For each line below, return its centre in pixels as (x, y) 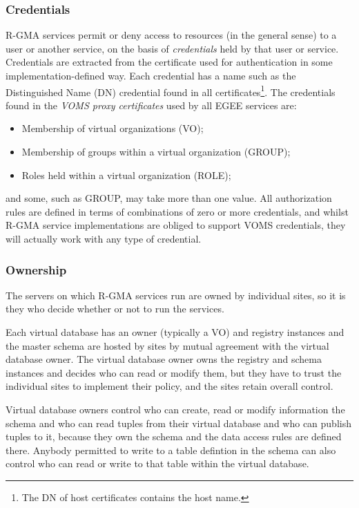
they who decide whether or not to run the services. (115, 309)
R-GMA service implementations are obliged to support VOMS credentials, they (176, 225)
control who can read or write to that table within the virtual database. (157, 463)
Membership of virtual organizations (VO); (113, 128)
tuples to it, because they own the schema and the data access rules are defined (174, 436)
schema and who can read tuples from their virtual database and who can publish (178, 423)
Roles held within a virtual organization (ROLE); (126, 175)
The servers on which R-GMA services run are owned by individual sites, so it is (176, 295)
